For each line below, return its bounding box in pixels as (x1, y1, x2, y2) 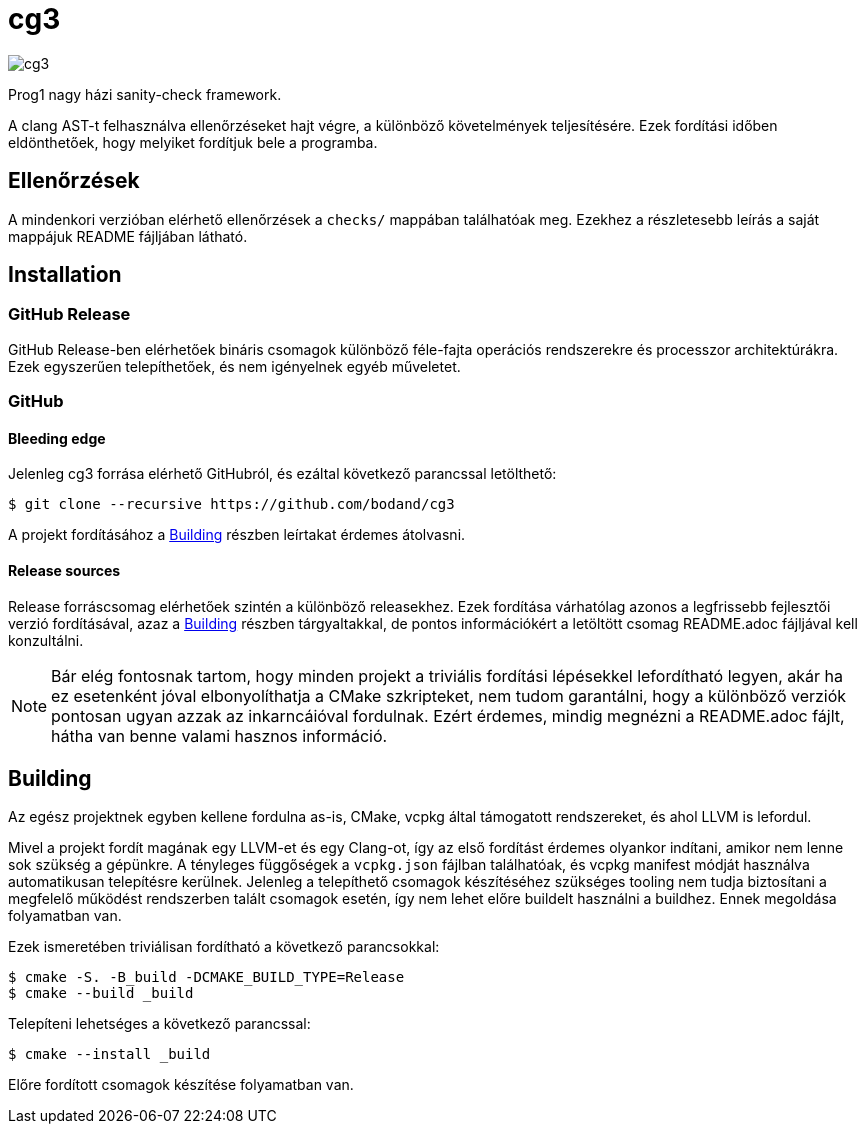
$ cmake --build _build (8, 985, 194, 1002)
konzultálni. (8, 631, 84, 649)
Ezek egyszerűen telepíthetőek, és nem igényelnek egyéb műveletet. (8, 357, 461, 375)
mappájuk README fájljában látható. (8, 227, 248, 245)
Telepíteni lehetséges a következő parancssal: (8, 1015, 311, 1033)
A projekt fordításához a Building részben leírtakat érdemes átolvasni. (8, 526, 466, 544)
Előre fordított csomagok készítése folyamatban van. (8, 1076, 354, 1094)
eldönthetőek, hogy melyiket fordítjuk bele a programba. (8, 133, 378, 151)
